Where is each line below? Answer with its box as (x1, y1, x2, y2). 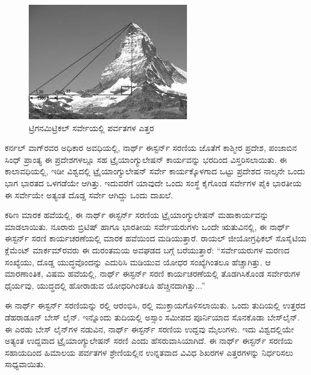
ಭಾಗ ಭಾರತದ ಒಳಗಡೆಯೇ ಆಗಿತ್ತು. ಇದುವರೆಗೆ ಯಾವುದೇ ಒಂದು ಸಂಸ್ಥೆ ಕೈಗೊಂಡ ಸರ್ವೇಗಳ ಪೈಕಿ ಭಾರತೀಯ (5, 176, 302, 189)
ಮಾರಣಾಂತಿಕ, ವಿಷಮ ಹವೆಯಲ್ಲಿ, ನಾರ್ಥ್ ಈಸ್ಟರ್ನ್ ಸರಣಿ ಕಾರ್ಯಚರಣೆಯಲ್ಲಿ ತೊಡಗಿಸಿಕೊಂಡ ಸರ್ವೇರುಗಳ (5, 267, 300, 280)
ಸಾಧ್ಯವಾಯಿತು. (5, 358, 46, 370)
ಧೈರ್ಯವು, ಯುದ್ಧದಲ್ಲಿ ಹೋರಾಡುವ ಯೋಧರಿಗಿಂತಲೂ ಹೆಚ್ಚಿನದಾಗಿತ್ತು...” (5, 279, 206, 291)
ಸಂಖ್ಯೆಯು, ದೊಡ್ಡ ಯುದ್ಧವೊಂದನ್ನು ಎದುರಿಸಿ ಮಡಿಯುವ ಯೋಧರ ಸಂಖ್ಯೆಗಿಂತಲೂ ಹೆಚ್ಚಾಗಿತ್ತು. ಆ (5, 255, 271, 268)
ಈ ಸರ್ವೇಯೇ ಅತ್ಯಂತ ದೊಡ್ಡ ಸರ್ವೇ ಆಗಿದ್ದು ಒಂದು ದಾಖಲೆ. (5, 188, 173, 201)
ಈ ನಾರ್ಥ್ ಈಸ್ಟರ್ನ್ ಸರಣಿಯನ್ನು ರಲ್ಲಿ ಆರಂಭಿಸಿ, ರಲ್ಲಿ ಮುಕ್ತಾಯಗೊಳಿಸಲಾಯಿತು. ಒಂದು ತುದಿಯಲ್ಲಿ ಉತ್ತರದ (5, 299, 306, 312)
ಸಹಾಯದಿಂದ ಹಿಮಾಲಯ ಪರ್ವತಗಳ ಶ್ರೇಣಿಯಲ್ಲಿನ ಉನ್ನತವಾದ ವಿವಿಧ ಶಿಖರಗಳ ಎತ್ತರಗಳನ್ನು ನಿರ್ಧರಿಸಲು (5, 346, 294, 358)
